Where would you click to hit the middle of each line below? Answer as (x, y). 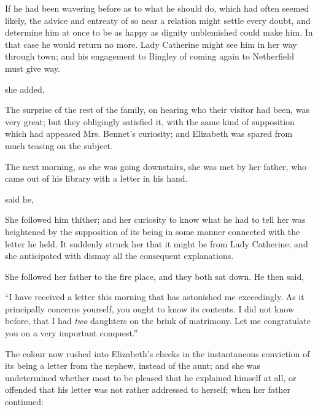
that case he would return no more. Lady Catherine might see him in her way (151, 44)
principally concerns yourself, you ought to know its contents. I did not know (150, 308)
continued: (25, 402)
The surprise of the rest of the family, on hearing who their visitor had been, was (157, 110)
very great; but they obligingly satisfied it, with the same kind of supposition (150, 121)
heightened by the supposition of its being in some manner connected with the (153, 231)
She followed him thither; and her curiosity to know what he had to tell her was (155, 219)
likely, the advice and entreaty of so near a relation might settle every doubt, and (158, 20)
